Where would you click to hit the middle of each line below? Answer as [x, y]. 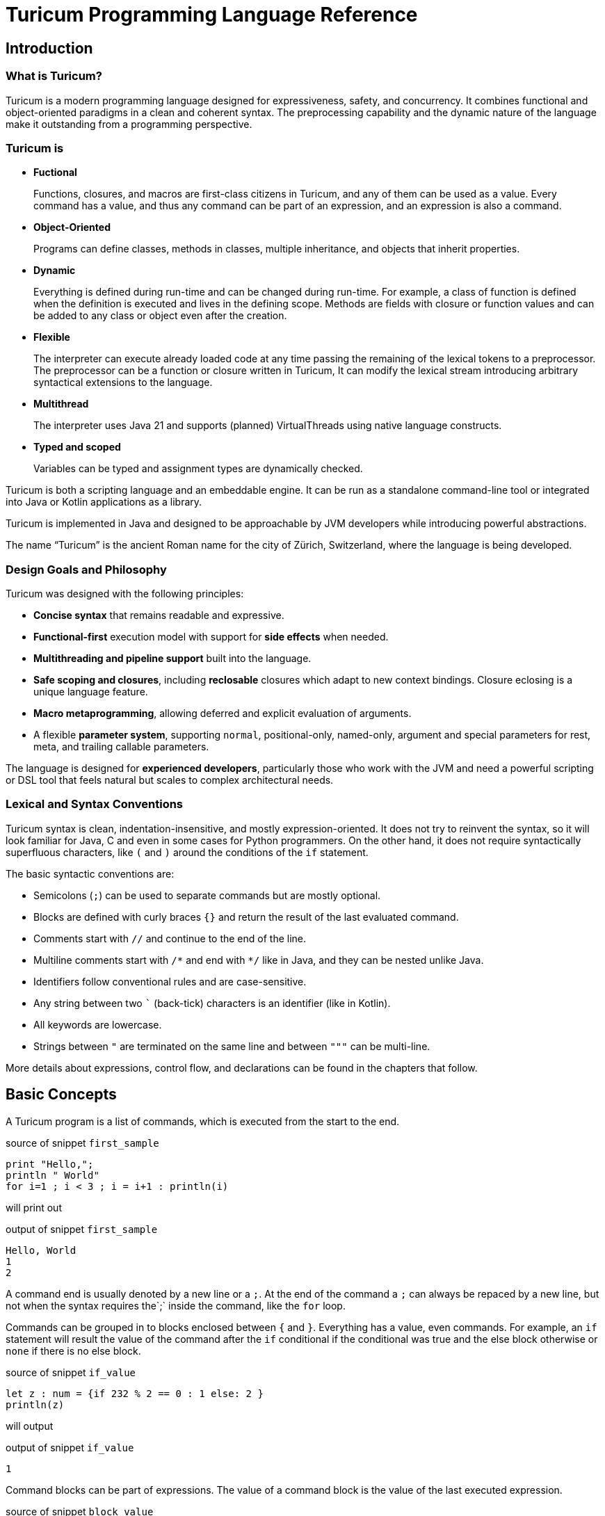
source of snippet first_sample [82, 1143]
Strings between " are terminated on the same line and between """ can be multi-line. [232, 1046]
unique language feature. [91, 692]
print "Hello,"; [50, 1164]
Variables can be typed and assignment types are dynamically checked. [198, 469]
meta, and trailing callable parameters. [121, 747]
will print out [34, 1207]
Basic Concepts [61, 1095]
